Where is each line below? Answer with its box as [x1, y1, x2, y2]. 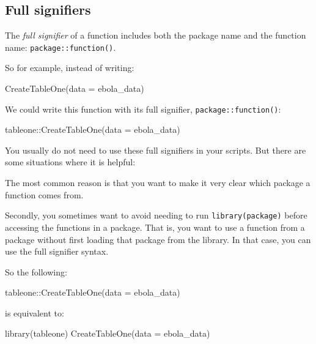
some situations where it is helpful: [5, 155, 136, 168]
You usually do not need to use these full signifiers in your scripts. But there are [5, 143, 306, 156]
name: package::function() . [5, 40, 116, 53]
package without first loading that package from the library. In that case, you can [5, 233, 311, 245]
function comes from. [5, 188, 84, 201]
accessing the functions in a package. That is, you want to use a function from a [5, 220, 305, 233]
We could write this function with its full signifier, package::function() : [5, 102, 281, 115]
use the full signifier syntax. [5, 245, 109, 258]
